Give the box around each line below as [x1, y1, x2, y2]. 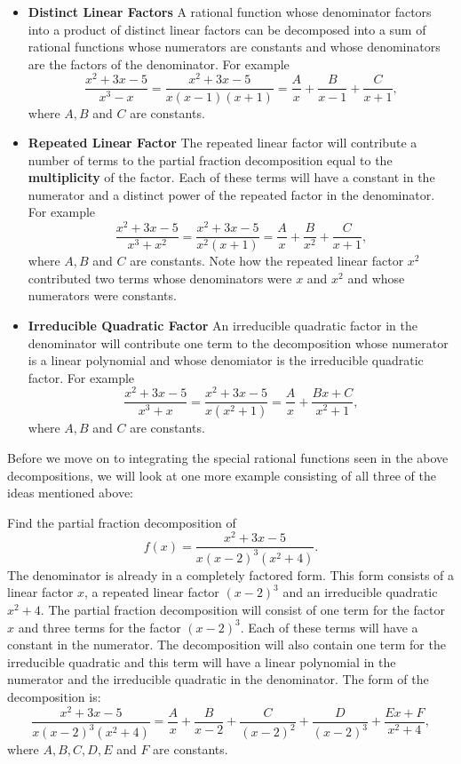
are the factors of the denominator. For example [28, 54, 290, 73]
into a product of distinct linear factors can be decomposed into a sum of [28, 20, 426, 38]
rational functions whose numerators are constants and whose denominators [28, 37, 441, 56]
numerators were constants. [28, 286, 177, 305]
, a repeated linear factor [84, 583, 219, 601]
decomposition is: [7, 687, 101, 705]
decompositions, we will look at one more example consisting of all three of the [7, 466, 436, 484]
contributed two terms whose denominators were [28, 268, 292, 287]
